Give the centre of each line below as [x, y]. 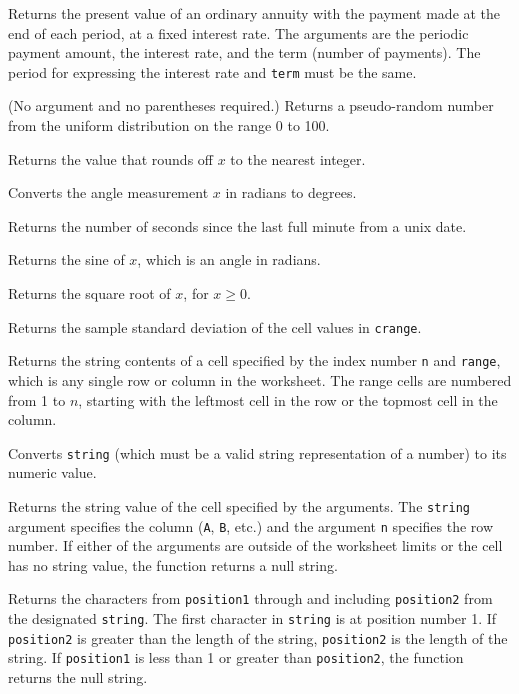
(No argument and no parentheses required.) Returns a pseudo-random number [251, 105]
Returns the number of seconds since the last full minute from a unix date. [237, 225]
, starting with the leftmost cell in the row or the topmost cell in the [288, 399]
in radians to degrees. [291, 192]
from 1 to [37, 399]
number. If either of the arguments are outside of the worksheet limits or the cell [255, 545]
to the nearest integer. [298, 158]
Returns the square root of [89, 293]
